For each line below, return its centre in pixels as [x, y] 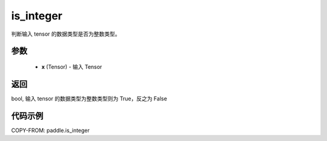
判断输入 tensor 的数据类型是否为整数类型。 [66, 34]
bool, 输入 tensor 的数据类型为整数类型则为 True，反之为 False [89, 98]
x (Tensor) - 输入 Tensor [72, 67]
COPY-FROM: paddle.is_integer [51, 130]
